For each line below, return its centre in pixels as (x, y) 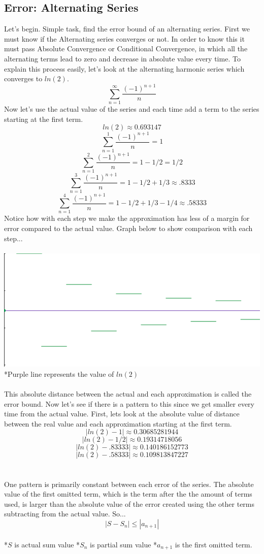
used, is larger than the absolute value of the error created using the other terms (129, 503)
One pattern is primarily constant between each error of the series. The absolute (129, 484)
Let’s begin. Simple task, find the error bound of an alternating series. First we (127, 29)
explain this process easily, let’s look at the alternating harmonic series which (124, 68)
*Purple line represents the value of (59, 373)
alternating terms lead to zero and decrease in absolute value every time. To (122, 58)
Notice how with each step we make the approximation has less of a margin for (127, 218)
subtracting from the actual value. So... (65, 514)
